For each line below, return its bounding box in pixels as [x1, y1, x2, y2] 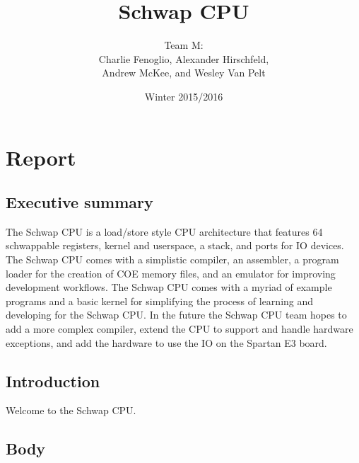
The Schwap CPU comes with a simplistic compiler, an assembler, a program [6, 252, 339, 267]
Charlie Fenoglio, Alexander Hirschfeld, [98, 51, 269, 66]
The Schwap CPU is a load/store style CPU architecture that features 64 [6, 224, 323, 239]
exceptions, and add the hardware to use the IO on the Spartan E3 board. [6, 335, 327, 350]
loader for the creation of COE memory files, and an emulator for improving [6, 265, 336, 280]
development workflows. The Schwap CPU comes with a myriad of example [6, 280, 332, 295]
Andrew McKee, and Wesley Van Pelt [102, 65, 266, 80]
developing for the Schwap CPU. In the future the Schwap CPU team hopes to [6, 307, 347, 322]
